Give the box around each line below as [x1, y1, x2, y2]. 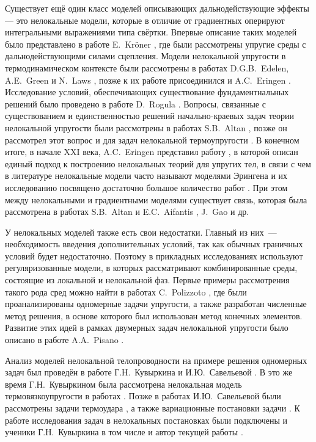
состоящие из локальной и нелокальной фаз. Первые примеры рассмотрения [5, 274, 290, 286]
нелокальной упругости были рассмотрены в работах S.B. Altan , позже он [5, 121, 287, 134]
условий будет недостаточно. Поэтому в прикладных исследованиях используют [5, 249, 303, 262]
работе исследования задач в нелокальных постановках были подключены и [5, 413, 288, 426]
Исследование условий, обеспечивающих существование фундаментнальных [5, 85, 289, 98]
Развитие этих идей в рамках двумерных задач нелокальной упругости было [5, 321, 288, 334]
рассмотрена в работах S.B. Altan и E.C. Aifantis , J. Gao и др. [5, 205, 249, 218]
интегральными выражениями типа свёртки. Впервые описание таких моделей [5, 26, 297, 38]
